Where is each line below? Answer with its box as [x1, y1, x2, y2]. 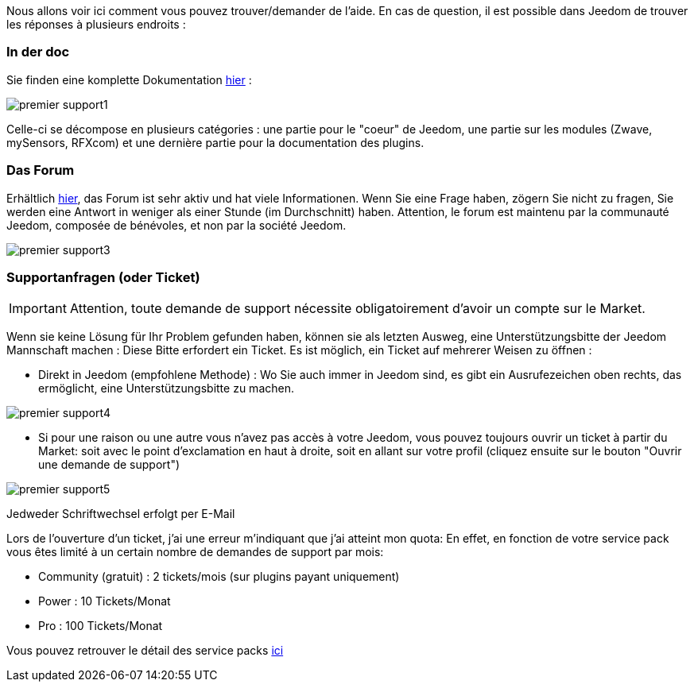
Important [9, 300, 67, 317]
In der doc [6, 44, 70, 60]
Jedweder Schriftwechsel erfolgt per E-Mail [6, 507, 235, 521]
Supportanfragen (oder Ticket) [6, 269, 200, 285]
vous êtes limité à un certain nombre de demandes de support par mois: [6, 545, 384, 559]
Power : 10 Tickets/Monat [38, 594, 171, 609]
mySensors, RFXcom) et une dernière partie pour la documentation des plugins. [6, 135, 425, 149]
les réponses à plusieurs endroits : [6, 17, 186, 31]
